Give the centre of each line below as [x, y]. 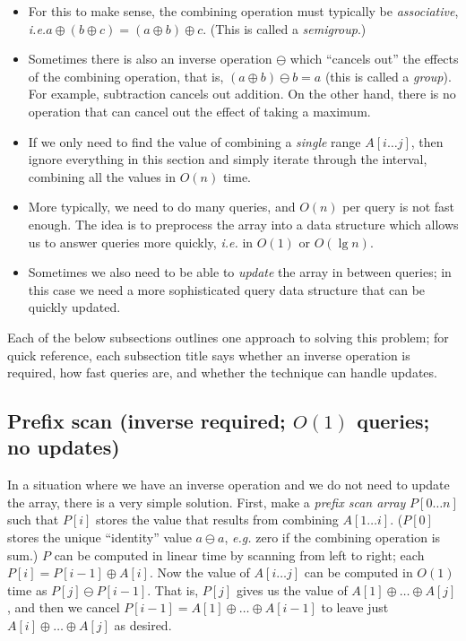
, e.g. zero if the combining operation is [332, 537]
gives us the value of [292, 589]
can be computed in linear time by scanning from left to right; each [239, 554]
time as [27, 589]
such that [33, 520]
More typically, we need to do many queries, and [162, 207]
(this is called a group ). [388, 76]
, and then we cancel [64, 607]
